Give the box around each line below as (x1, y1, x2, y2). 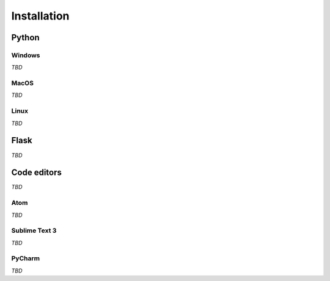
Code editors (11, 168, 62, 178)
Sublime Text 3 (11, 226, 57, 235)
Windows (11, 51, 40, 59)
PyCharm (11, 254, 40, 263)
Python (11, 32, 40, 43)
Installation (11, 9, 70, 23)
